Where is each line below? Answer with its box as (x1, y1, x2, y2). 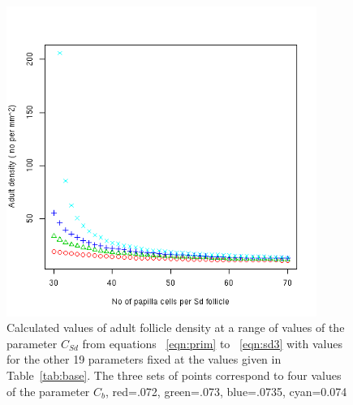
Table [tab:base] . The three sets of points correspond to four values (6, 366, 342, 383)
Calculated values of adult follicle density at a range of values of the (6, 319, 345, 336)
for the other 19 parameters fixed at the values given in (6, 351, 282, 368)
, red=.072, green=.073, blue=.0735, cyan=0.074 (105, 382, 347, 399)
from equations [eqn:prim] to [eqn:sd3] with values (82, 334, 342, 351)
